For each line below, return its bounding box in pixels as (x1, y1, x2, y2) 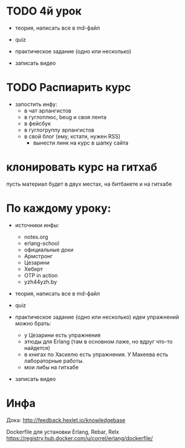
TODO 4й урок (6, 4, 82, 18)
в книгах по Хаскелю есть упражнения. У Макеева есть (24, 351, 169, 358)
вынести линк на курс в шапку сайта (33, 139, 129, 146)
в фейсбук (24, 120, 51, 127)
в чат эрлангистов (24, 107, 71, 114)
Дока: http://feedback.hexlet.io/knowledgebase (6, 416, 126, 424)
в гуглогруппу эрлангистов (24, 126, 95, 134)
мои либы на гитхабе (24, 363, 79, 371)
